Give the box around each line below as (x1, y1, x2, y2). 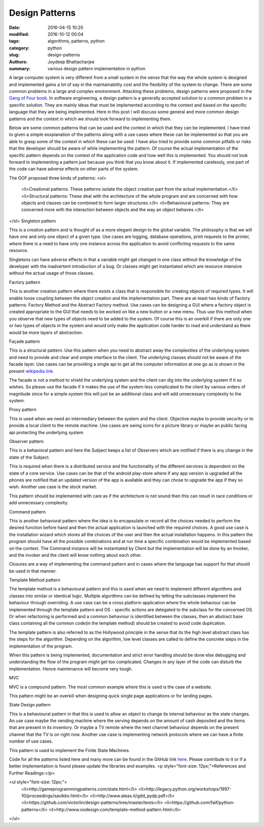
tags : (9, 38, 20, 44)
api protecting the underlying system (9, 429, 83, 435)
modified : (9, 31, 29, 37)
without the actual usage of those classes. (9, 270, 94, 276)
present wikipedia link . (9, 368, 55, 374)
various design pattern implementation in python (47, 65, 146, 71)
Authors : (9, 59, 28, 65)
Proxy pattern (9, 407, 37, 413)
